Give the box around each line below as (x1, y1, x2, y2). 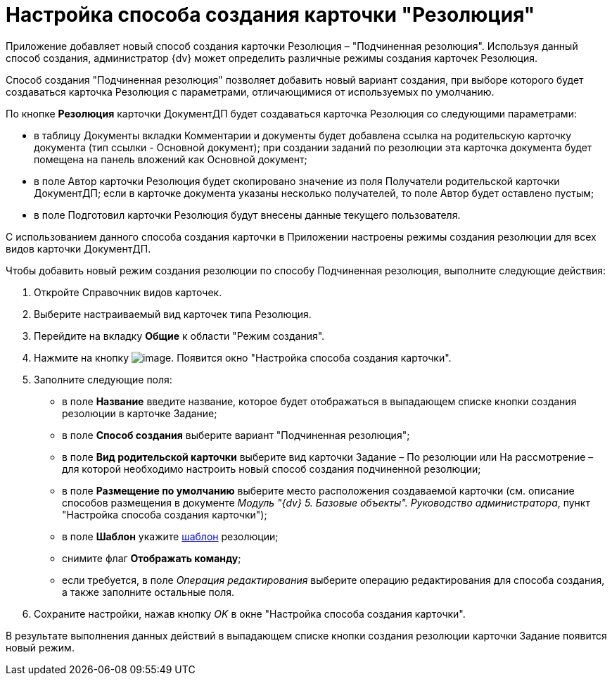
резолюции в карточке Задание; (62, 407, 217, 419)
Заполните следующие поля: (34, 373, 172, 386)
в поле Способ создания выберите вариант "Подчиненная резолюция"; (62, 428, 410, 441)
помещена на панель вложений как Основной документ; (34, 153, 307, 165)
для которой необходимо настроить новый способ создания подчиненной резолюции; (62, 462, 481, 475)
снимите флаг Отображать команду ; (62, 552, 241, 564)
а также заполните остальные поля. (62, 585, 235, 598)
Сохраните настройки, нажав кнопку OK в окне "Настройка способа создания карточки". (34, 607, 466, 620)
